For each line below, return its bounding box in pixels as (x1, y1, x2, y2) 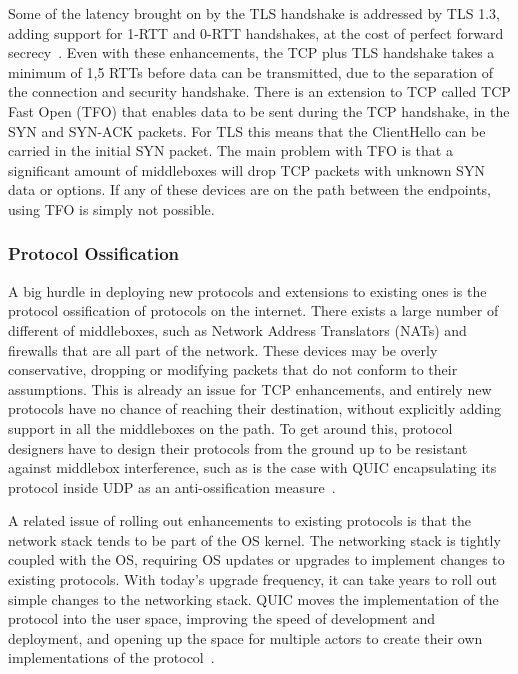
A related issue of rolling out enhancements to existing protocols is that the (8, 510, 471, 531)
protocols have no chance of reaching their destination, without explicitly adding (8, 398, 502, 419)
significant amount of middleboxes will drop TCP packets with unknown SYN (8, 159, 485, 180)
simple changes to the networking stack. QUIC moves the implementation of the (8, 588, 499, 609)
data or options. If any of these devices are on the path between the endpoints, (8, 179, 491, 200)
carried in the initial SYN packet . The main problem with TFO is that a (8, 140, 453, 161)
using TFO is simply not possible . (8, 198, 215, 219)
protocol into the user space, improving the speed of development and (8, 608, 435, 629)
